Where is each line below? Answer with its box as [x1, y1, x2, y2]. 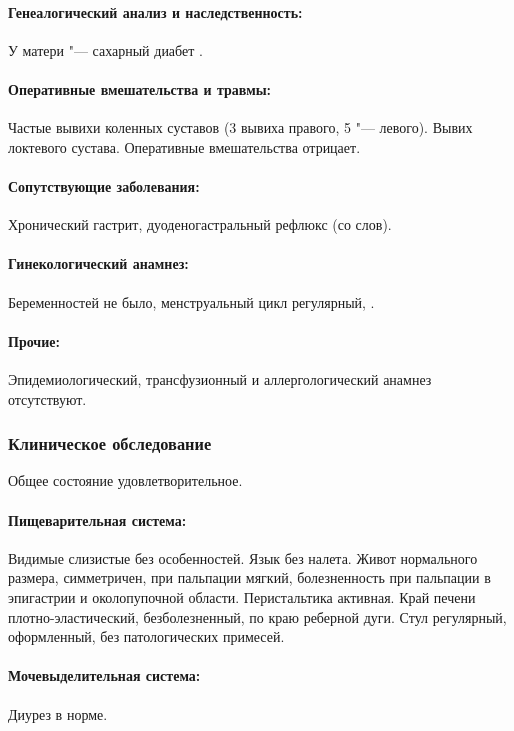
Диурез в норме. [8, 703, 108, 724]
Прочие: [8, 330, 60, 351]
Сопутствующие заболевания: [8, 175, 200, 196]
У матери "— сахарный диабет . [8, 39, 203, 60]
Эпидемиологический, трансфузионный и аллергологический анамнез [8, 368, 432, 389]
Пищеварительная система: [8, 509, 187, 530]
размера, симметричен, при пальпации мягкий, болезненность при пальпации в [8, 567, 491, 588]
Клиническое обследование [8, 431, 212, 456]
